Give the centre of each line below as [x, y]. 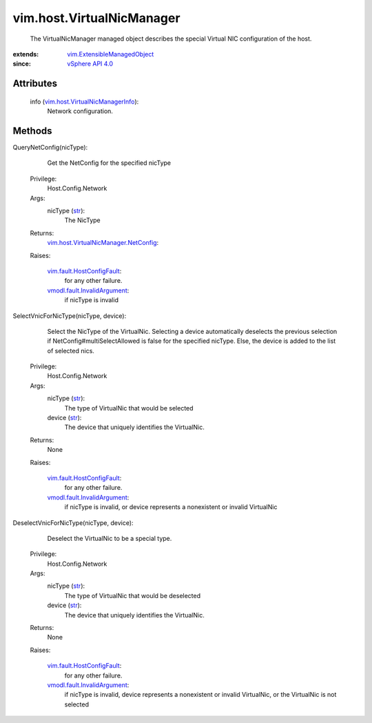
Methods [32, 131]
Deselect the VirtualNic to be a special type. [110, 538]
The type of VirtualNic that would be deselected [133, 595]
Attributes [35, 84]
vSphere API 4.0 [90, 64]
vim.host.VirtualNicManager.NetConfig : [103, 243]
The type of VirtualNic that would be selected [129, 408]
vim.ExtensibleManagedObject [111, 54]
